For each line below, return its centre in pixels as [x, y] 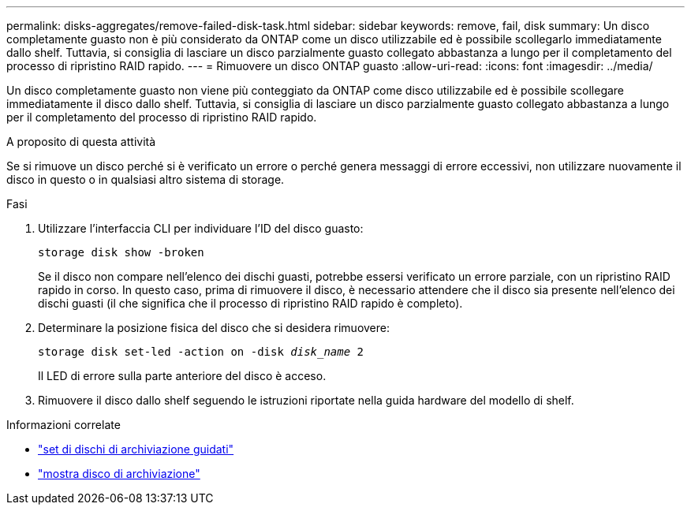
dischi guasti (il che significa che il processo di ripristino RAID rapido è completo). [250, 303]
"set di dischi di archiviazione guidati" [136, 449]
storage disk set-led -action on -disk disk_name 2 [201, 352]
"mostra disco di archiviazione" [119, 474]
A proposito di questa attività [81, 142]
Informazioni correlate [63, 425]
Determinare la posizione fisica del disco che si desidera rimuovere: [214, 328]
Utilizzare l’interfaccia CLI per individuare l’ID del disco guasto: [201, 228]
